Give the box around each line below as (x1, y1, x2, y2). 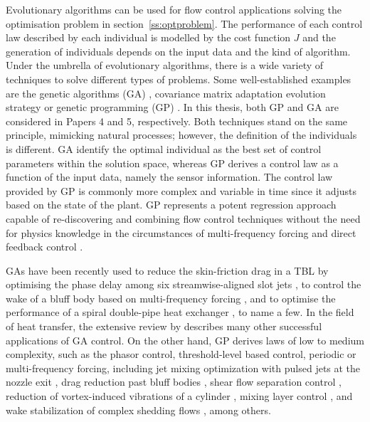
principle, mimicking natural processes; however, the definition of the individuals (6, 127, 357, 142)
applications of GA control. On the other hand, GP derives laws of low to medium (6, 332, 364, 347)
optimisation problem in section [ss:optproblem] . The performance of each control (6, 16, 363, 31)
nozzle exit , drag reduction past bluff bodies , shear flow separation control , (6, 374, 342, 389)
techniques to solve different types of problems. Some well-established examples (6, 71, 351, 86)
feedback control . (6, 239, 83, 254)
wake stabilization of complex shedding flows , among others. (6, 402, 271, 417)
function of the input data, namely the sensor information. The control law (6, 169, 333, 184)
